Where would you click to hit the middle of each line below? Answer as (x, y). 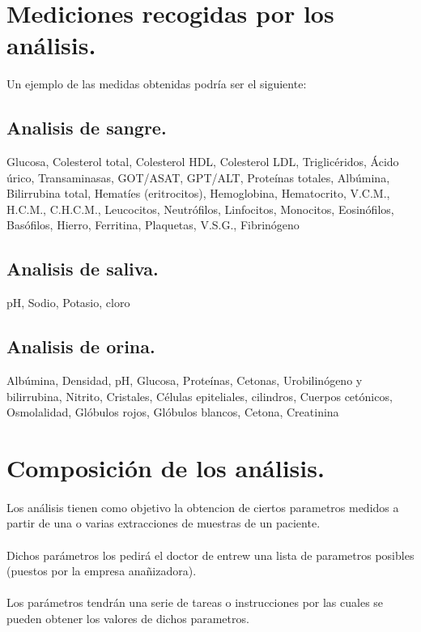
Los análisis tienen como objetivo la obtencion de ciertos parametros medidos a (203, 507)
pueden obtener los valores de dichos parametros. (128, 618)
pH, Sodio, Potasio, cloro (68, 303)
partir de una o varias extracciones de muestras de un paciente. (164, 523)
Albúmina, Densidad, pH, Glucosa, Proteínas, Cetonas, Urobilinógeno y (185, 380)
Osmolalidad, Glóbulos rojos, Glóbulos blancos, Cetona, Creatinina (173, 412)
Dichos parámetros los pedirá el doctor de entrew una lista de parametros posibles (210, 555)
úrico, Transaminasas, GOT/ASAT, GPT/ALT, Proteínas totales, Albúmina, (198, 177)
